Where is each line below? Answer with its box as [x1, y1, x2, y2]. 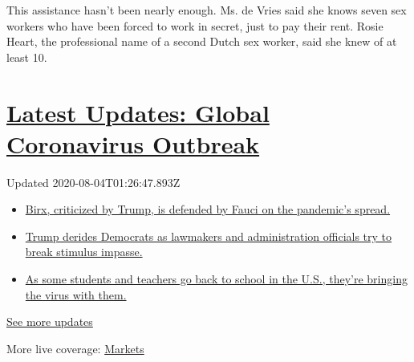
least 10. [6, 48, 47, 65]
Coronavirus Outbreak [6, 127, 260, 160]
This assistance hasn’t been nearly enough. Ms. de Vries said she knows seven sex [6, 2, 407, 18]
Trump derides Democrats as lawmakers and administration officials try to [25, 227, 392, 244]
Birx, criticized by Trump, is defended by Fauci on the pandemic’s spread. [25, 201, 391, 218]
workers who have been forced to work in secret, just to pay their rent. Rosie [6, 17, 384, 34]
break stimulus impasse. [25, 243, 143, 260]
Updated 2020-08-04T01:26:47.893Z [6, 173, 181, 190]
